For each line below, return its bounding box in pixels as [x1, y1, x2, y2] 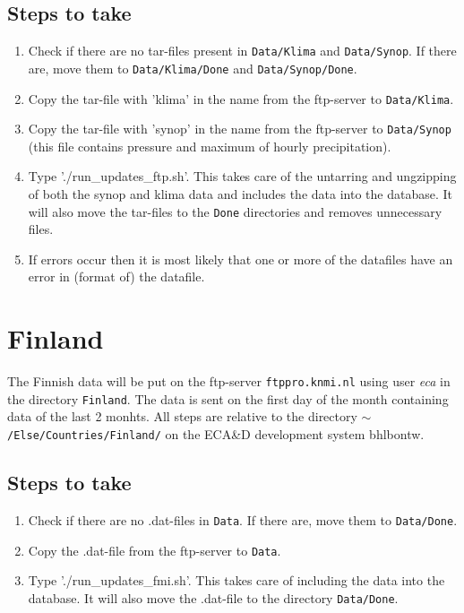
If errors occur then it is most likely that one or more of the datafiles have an [28, 249, 453, 268]
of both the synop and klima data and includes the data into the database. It [28, 185, 452, 203]
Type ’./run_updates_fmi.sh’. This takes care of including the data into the [28, 571, 445, 590]
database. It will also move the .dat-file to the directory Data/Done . [28, 588, 399, 607]
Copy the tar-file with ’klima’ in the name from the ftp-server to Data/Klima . [28, 89, 454, 108]
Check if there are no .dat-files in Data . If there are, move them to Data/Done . [28, 510, 458, 529]
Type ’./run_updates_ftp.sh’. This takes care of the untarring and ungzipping [28, 167, 457, 186]
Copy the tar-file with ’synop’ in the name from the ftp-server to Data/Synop [28, 119, 451, 138]
